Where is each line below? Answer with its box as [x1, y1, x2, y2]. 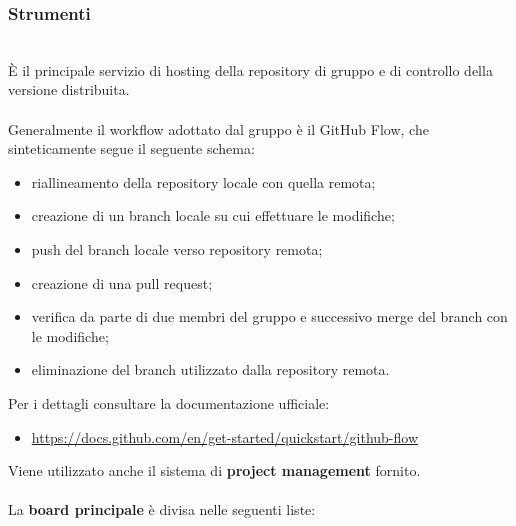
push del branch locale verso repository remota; [31, 238, 323, 259]
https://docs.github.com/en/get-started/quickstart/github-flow [31, 426, 418, 447]
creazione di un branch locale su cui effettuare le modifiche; [31, 205, 395, 226]
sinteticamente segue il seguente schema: [8, 138, 255, 159]
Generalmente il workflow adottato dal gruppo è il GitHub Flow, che [8, 118, 429, 139]
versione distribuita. [8, 79, 130, 100]
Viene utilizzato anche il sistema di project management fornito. [8, 460, 421, 481]
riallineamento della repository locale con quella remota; [31, 171, 376, 192]
